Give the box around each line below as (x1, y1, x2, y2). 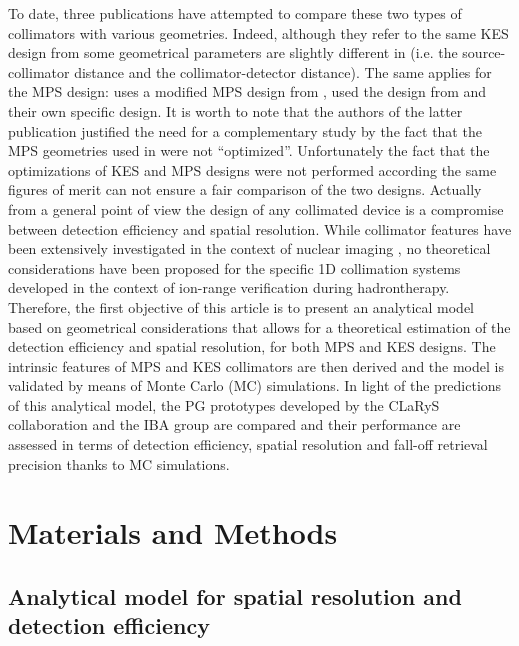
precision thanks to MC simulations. (8, 453, 230, 474)
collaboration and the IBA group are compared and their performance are (8, 414, 461, 435)
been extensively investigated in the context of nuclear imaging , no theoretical (8, 238, 491, 259)
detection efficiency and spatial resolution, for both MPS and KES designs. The (8, 336, 496, 357)
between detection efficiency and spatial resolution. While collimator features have (8, 218, 512, 239)
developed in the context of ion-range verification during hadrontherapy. (8, 277, 450, 298)
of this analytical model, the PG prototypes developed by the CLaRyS (8, 394, 440, 415)
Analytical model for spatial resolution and (8, 581, 462, 612)
